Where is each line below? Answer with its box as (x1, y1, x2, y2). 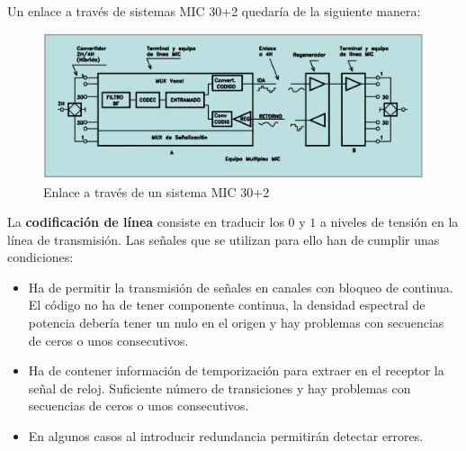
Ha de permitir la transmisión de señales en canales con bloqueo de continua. (28, 277, 453, 296)
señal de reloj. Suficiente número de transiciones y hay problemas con (28, 378, 411, 397)
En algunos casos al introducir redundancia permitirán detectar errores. (28, 427, 424, 446)
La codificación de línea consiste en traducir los (7, 212, 284, 231)
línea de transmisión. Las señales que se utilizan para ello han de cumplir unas (7, 230, 440, 248)
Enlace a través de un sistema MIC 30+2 (43, 182, 270, 201)
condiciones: (7, 248, 74, 266)
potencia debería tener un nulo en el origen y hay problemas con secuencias (28, 313, 444, 332)
